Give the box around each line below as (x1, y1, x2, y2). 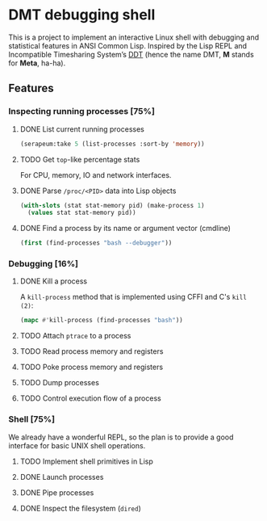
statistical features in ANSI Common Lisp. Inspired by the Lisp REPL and (8, 40, 248, 50)
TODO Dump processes (19, 378, 99, 388)
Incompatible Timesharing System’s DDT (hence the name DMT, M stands (8, 49, 254, 59)
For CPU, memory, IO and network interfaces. (19, 170, 172, 179)
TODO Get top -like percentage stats (19, 154, 140, 164)
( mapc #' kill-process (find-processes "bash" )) (19, 317, 183, 325)
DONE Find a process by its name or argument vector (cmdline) (19, 224, 232, 233)
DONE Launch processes (19, 472, 104, 481)
